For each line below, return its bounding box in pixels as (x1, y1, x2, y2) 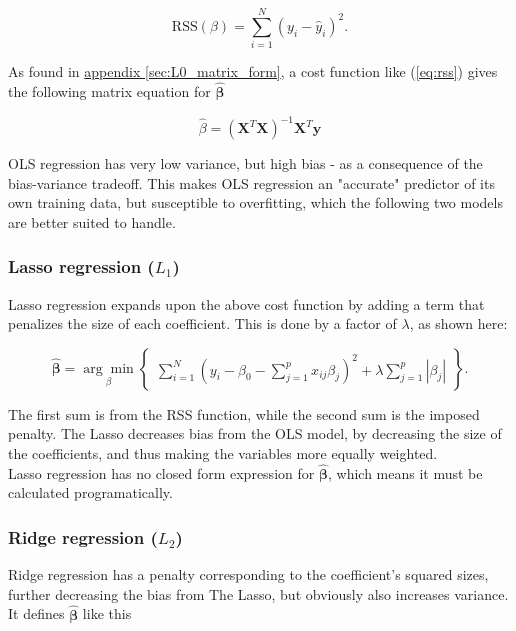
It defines (8, 603, 65, 624)
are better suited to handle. (8, 211, 176, 232)
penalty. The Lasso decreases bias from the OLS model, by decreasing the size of (8, 423, 502, 444)
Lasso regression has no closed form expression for (8, 462, 315, 483)
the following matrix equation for (8, 80, 211, 101)
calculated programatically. (8, 482, 173, 503)
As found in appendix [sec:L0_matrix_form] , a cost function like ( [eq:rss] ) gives (8, 61, 498, 82)
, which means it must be (327, 462, 483, 483)
